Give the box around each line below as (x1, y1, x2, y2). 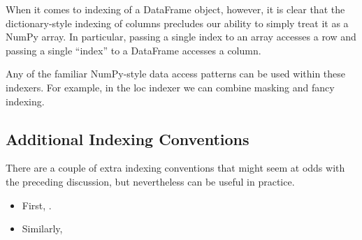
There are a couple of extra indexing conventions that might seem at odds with (6, 160, 345, 175)
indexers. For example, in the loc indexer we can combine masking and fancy (6, 80, 335, 94)
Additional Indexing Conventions (6, 128, 249, 149)
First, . (22, 197, 52, 212)
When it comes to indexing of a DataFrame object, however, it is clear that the (6, 2, 345, 16)
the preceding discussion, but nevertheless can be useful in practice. (6, 174, 295, 188)
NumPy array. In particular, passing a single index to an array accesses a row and (6, 29, 356, 44)
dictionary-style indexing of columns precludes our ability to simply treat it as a (6, 15, 349, 30)
